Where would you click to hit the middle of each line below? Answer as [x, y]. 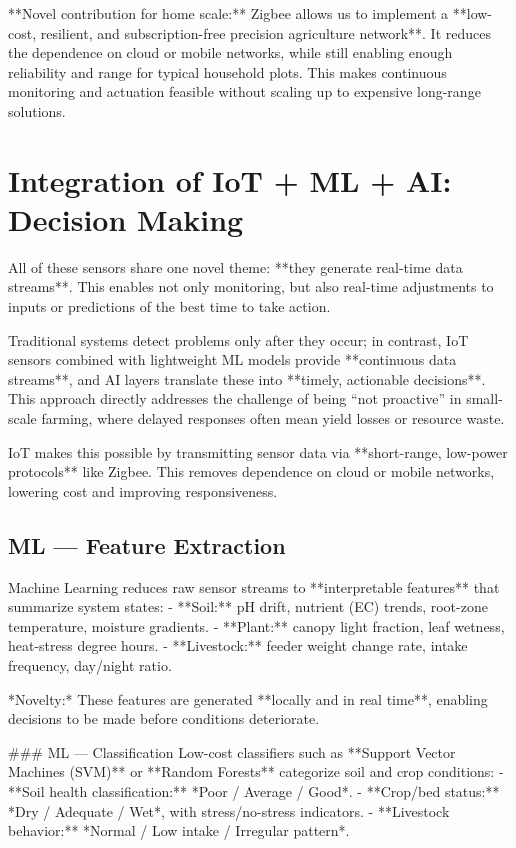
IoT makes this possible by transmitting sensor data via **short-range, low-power [258, 451]
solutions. [37, 110]
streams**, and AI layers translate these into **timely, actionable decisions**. [247, 378]
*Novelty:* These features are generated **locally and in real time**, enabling [248, 698]
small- [484, 398]
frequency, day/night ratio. [90, 664]
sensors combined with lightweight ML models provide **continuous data [232, 359]
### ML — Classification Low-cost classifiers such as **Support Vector [232, 751]
